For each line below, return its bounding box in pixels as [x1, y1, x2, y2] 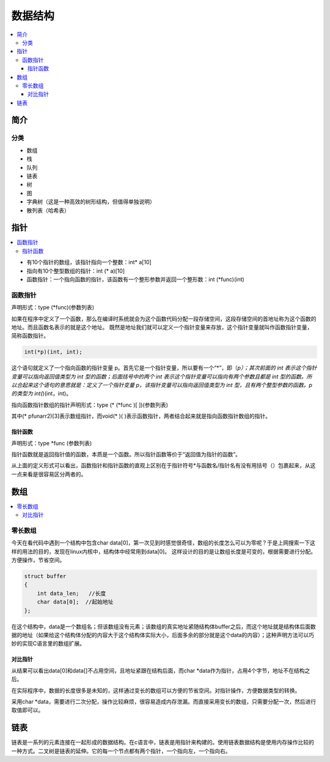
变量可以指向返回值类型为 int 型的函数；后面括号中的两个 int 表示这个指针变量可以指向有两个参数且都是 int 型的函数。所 [11, 372, 312, 380]
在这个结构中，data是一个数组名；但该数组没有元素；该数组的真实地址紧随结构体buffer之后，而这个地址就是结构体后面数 [11, 622, 316, 630]
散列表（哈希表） [26, 206, 70, 214]
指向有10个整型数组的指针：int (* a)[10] [26, 267, 125, 274]
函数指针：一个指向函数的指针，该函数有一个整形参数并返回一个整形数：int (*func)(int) [26, 276, 244, 283]
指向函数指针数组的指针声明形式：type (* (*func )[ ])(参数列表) [11, 401, 168, 409]
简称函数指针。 [11, 332, 49, 339]
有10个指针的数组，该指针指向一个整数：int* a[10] [26, 258, 152, 266]
